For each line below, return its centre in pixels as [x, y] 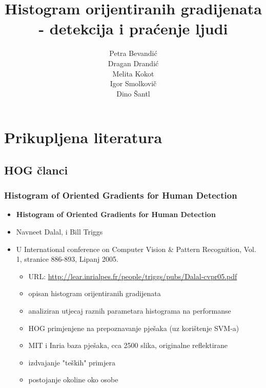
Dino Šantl [133, 93]
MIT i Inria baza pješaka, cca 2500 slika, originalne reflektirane [128, 345]
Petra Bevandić [133, 53]
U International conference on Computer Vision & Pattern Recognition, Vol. [136, 249]
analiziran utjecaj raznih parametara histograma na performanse [130, 311]
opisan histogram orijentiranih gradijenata [95, 293]
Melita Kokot [133, 73]
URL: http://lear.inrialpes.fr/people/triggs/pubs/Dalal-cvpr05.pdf [133, 276]
